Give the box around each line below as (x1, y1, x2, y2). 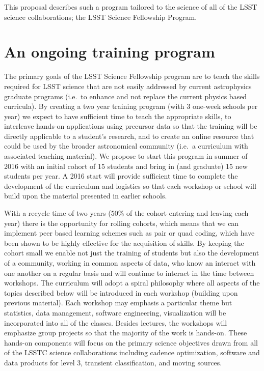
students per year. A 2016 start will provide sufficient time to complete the (4, 170, 238, 181)
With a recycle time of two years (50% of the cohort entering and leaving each (4, 208, 249, 218)
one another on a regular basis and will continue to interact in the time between (4, 267, 254, 278)
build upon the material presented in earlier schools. (4, 190, 167, 201)
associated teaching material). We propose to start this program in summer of (4, 151, 248, 161)
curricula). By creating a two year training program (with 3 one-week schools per (4, 101, 258, 111)
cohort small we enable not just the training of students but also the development (4, 247, 259, 258)
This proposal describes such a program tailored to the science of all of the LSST (4, 2, 257, 12)
